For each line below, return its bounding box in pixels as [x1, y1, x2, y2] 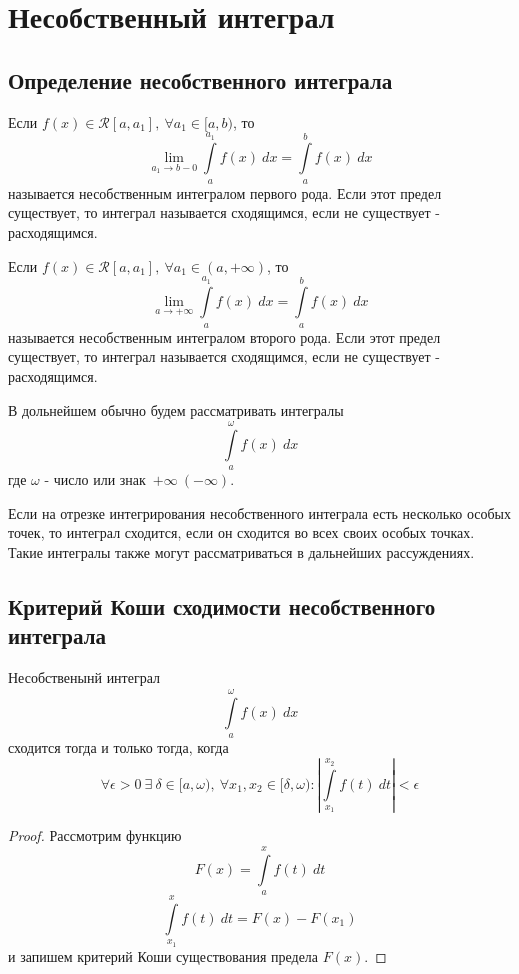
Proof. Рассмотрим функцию [8, 825, 182, 846]
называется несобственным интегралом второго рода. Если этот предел [8, 326, 441, 347]
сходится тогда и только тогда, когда [8, 737, 229, 758]
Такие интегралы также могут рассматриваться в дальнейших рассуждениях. [8, 542, 475, 563]
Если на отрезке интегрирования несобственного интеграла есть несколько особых [8, 502, 511, 523]
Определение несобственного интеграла [8, 64, 393, 95]
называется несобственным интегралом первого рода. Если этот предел [8, 182, 442, 203]
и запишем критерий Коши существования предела [8, 945, 319, 966]
